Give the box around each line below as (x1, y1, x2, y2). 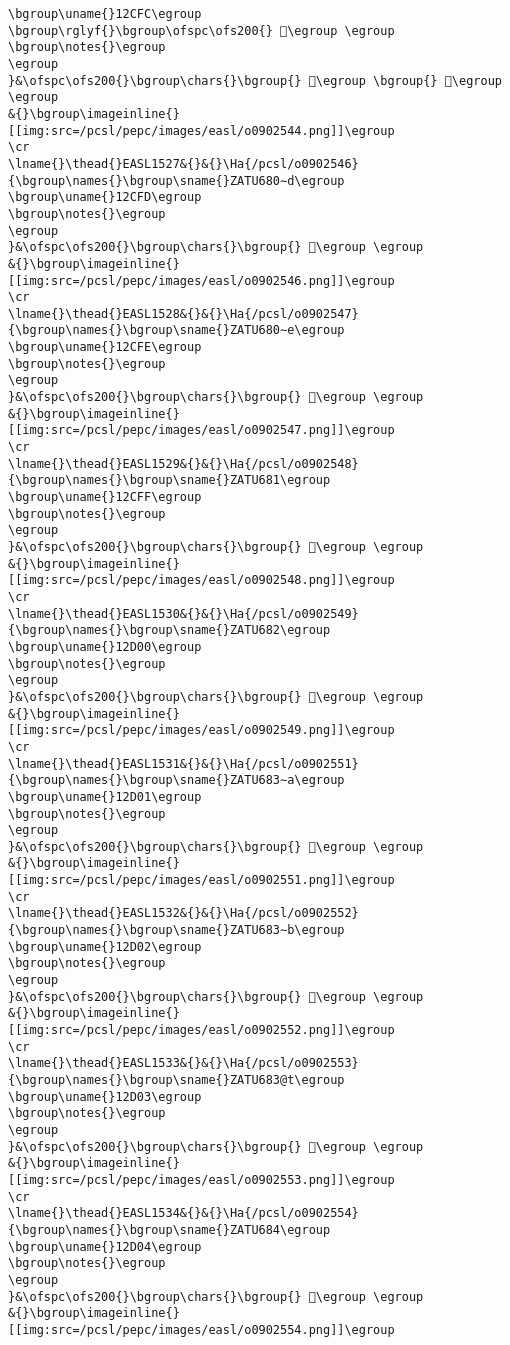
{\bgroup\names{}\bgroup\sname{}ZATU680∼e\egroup (8, 323, 345, 338)
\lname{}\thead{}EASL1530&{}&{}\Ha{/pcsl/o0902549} (8, 606, 359, 621)
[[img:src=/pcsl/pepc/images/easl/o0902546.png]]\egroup (8, 273, 395, 288)
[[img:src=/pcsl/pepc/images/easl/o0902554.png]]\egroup (8, 1322, 395, 1337)
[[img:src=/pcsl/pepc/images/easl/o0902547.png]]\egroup (8, 423, 395, 438)
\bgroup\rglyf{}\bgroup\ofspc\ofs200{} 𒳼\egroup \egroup (8, 23, 395, 38)
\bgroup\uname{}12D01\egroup (8, 789, 202, 804)
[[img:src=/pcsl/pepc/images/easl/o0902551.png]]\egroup (8, 873, 395, 888)
